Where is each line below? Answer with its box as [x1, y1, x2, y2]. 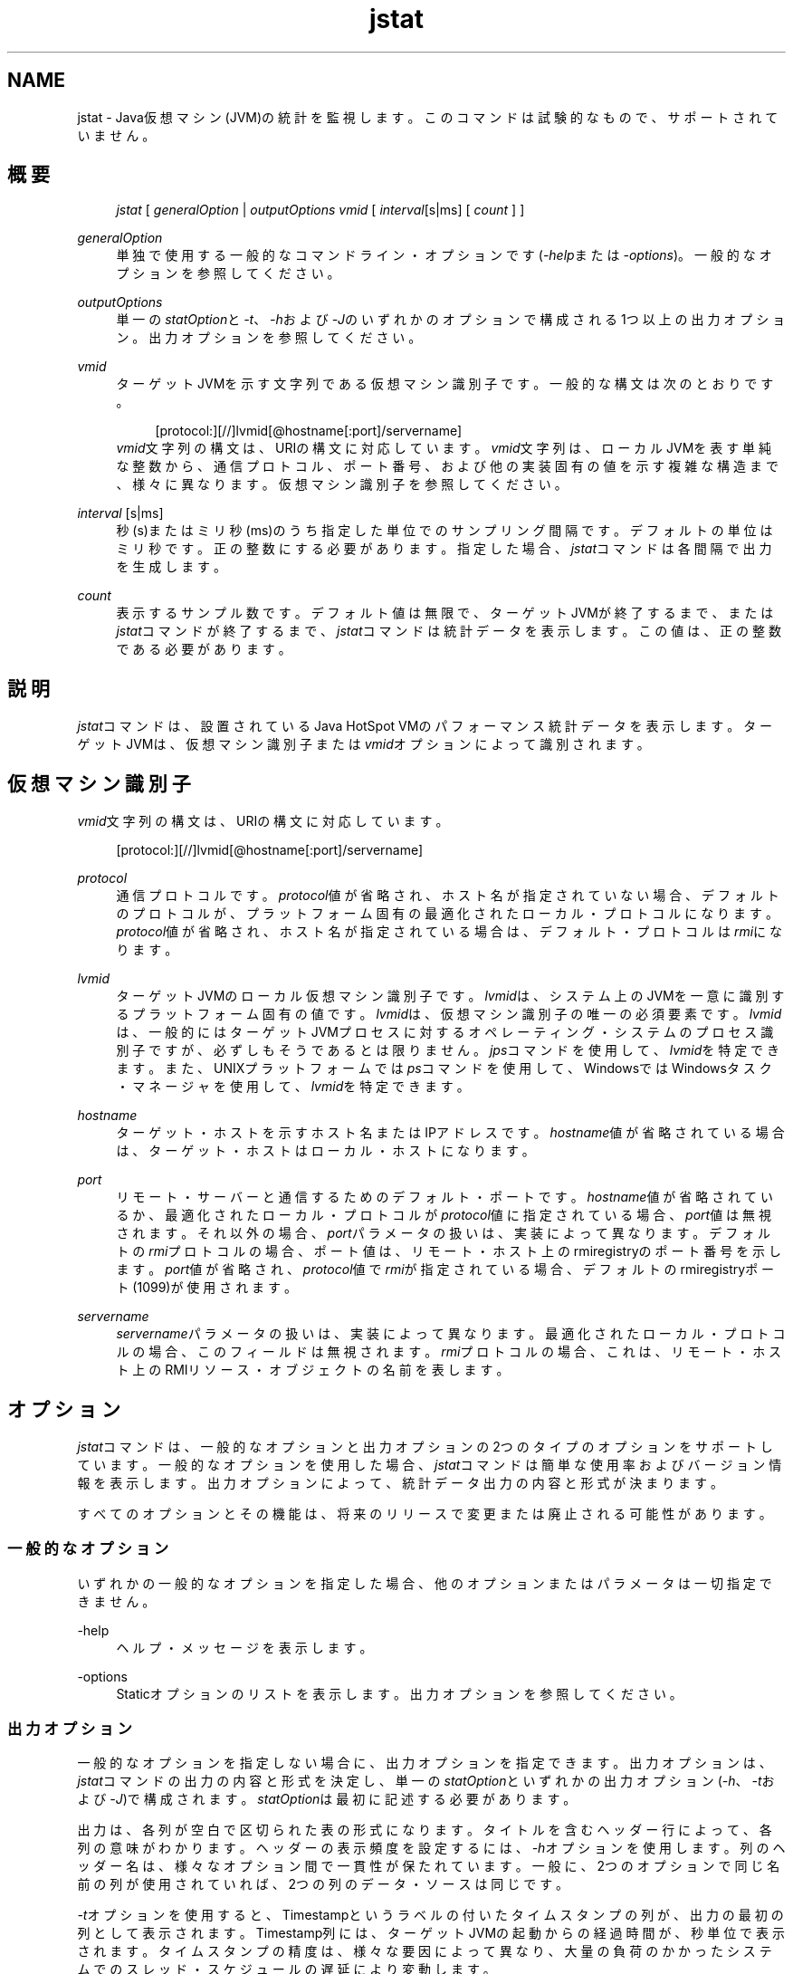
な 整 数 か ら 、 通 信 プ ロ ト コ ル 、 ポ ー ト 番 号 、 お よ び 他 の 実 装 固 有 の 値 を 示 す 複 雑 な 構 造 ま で [116, 458, 779, 474]
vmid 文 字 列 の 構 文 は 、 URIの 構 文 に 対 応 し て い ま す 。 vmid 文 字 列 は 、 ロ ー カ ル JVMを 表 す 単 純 [116, 440, 772, 456]
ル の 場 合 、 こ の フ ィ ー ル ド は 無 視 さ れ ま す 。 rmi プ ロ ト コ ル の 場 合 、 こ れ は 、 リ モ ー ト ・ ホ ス [116, 1344, 782, 1360]
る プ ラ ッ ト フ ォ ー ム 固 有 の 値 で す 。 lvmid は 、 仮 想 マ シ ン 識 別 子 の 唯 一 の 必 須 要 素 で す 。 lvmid [116, 1006, 782, 1022]
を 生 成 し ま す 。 [116, 559, 227, 575]
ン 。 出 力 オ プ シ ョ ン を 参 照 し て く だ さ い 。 [116, 330, 422, 346]
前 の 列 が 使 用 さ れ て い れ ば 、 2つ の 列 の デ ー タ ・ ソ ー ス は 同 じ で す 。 [77, 1876, 569, 1893]
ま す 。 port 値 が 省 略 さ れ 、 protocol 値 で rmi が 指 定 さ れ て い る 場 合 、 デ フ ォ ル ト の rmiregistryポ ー [116, 1261, 775, 1278]
